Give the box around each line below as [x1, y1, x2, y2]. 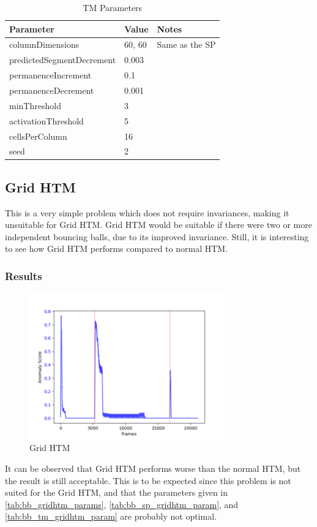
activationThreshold [9, 114, 84, 127]
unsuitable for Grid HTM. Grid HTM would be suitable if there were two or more [5, 218, 312, 231]
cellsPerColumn [9, 129, 67, 142]
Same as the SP [157, 38, 216, 51]
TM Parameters [83, 1, 143, 13]
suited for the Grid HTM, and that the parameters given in [5, 486, 228, 499]
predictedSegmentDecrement [9, 53, 116, 66]
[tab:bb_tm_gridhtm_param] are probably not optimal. [5, 510, 217, 523]
